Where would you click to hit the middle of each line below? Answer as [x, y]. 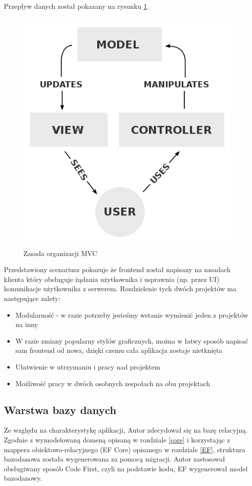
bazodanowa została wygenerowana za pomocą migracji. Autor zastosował [115, 459]
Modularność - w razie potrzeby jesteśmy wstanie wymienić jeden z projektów [132, 314]
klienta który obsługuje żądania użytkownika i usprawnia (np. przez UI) [112, 279]
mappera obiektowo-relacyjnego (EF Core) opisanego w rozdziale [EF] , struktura [125, 449]
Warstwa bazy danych [60, 409]
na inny [27, 324]
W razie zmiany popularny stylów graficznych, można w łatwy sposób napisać [132, 340]
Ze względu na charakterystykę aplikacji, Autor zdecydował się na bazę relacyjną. [126, 430]
